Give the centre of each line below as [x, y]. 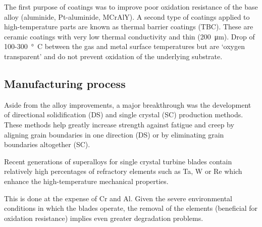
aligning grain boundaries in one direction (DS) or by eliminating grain [114, 134]
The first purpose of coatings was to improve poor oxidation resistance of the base [131, 7]
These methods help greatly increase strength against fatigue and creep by [119, 124]
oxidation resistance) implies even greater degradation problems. [104, 218]
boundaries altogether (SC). [47, 144]
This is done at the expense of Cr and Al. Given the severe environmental [118, 198]
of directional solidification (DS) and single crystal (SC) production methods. [124, 115]
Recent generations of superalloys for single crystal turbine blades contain [118, 161]
